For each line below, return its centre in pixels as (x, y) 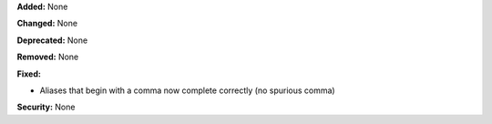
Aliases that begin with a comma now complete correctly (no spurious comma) (188, 90)
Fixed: (29, 74)
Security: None (46, 107)
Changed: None (47, 24)
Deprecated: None (52, 40)
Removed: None (48, 57)
